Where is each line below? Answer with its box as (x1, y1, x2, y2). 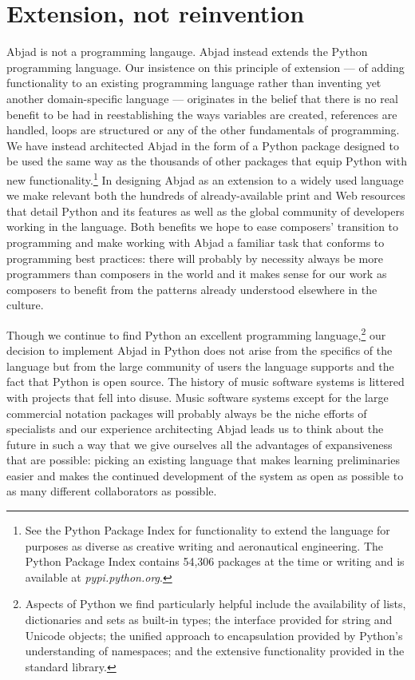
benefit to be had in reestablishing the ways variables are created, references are (6, 105, 397, 122)
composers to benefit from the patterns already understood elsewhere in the (6, 280, 377, 297)
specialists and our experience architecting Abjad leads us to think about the (6, 420, 384, 437)
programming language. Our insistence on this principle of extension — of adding (6, 58, 405, 75)
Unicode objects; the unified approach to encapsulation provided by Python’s (25, 626, 403, 643)
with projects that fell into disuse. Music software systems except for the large (6, 388, 389, 405)
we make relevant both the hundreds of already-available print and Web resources (6, 187, 405, 204)
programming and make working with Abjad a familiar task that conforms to (6, 233, 385, 250)
